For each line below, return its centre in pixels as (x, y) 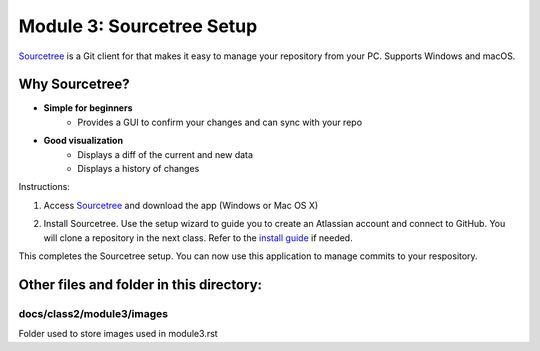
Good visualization (83, 141)
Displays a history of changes (138, 169)
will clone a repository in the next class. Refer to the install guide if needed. (198, 237)
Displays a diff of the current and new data (165, 154)
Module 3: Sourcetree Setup (138, 26)
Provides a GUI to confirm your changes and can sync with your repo (220, 122)
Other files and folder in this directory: (140, 284)
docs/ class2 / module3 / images (93, 313)
